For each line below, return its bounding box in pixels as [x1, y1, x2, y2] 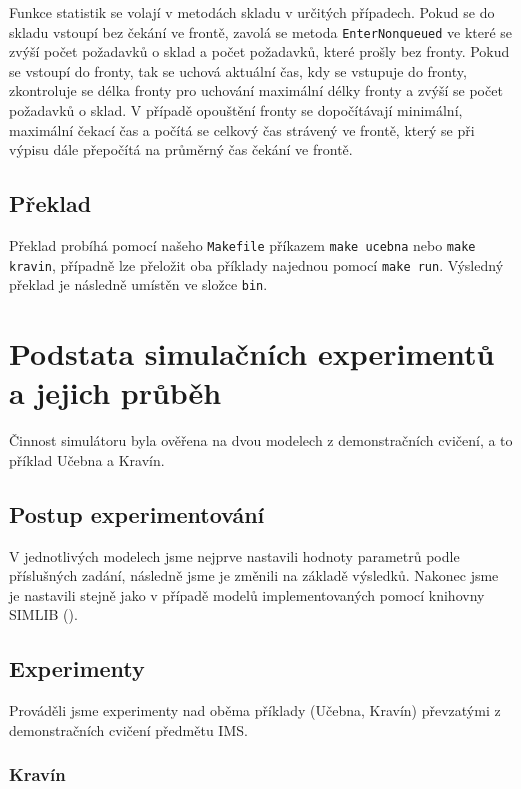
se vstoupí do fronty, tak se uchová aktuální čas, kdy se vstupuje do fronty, [9, 60, 467, 81]
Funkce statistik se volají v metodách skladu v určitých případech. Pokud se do [9, 2, 495, 22]
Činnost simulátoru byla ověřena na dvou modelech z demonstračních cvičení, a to [9, 430, 513, 451]
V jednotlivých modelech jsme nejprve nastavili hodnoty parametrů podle [9, 545, 460, 566]
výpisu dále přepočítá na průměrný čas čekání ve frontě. [9, 139, 353, 160]
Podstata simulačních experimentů [9, 333, 495, 374]
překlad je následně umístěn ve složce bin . [9, 274, 268, 295]
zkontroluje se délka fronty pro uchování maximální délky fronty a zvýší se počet [9, 80, 503, 101]
